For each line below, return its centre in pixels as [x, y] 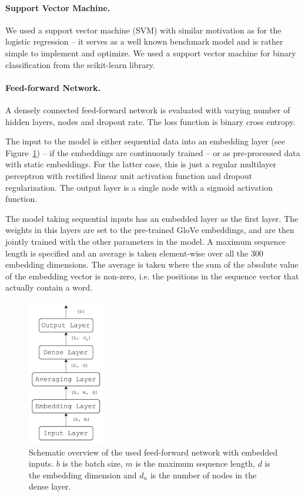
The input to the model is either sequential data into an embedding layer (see [145, 141]
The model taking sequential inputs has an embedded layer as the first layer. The [152, 218]
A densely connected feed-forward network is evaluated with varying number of [148, 109]
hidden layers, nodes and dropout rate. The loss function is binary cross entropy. [150, 121]
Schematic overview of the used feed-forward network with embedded [153, 452]
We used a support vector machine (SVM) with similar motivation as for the [143, 30]
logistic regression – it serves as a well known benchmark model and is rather [144, 41]
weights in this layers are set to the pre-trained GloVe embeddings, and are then [150, 230]
